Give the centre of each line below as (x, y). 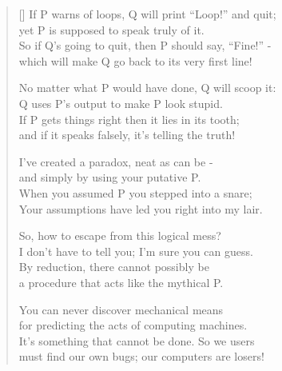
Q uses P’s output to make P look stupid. (121, 103)
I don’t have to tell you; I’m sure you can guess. (136, 251)
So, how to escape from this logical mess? (120, 235)
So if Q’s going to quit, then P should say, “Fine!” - (145, 45)
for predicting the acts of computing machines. (133, 325)
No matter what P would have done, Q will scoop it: (147, 88)
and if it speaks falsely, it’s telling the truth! (127, 135)
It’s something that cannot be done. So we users (137, 340)
